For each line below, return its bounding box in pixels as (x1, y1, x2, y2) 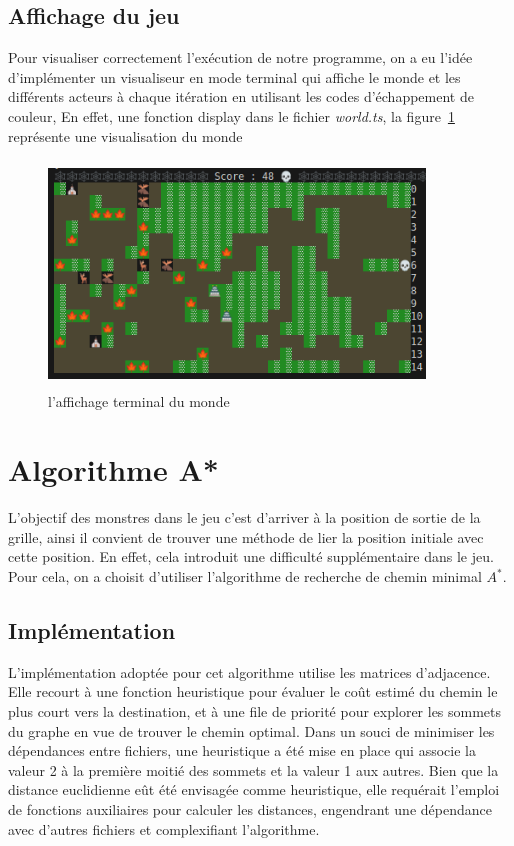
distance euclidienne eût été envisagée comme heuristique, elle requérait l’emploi (8, 779, 500, 800)
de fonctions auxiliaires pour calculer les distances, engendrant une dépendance (8, 798, 492, 819)
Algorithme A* (8, 449, 219, 490)
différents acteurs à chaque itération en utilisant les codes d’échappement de (8, 86, 474, 107)
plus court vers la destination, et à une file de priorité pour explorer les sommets (8, 701, 502, 722)
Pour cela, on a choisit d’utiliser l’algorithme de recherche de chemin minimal (8, 566, 482, 587)
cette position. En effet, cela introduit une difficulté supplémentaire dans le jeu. (8, 546, 494, 567)
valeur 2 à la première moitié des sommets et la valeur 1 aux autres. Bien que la (8, 759, 499, 780)
